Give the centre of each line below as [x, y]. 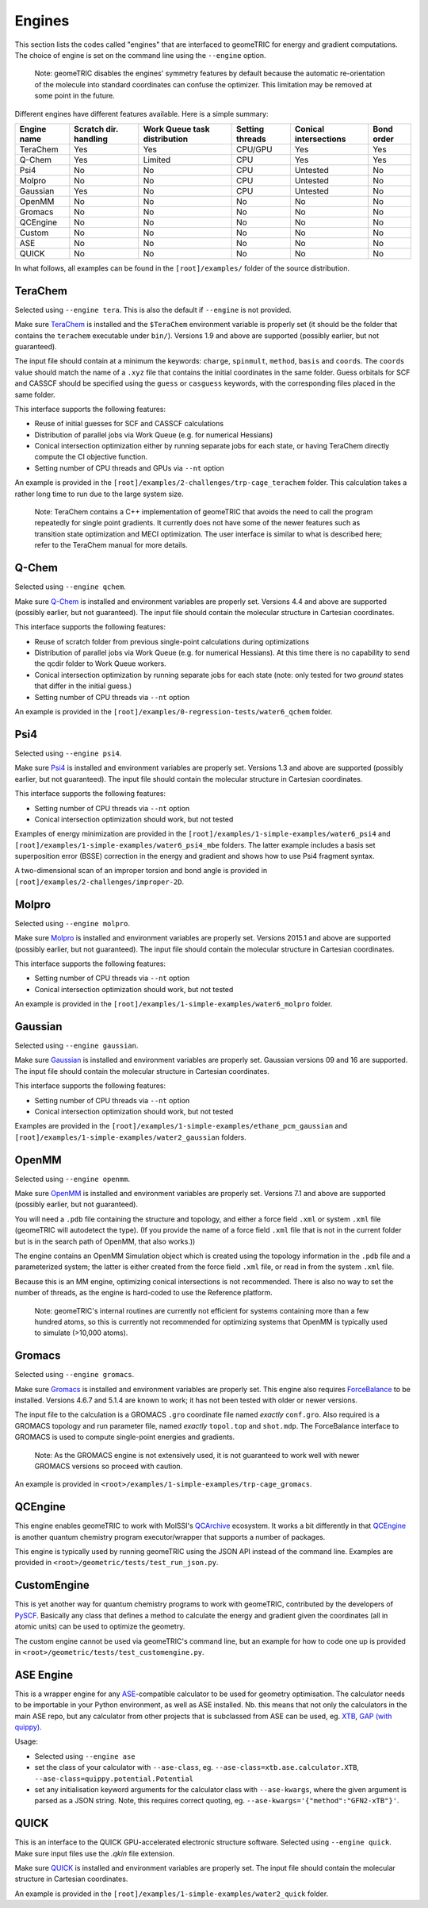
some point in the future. [75, 96]
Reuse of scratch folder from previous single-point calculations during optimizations [172, 641]
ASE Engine [44, 1675]
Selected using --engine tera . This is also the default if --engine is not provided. [153, 310]
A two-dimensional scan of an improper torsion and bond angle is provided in [141, 871]
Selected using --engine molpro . [73, 923]
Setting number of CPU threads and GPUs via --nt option [130, 467]
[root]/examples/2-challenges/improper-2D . [99, 882]
